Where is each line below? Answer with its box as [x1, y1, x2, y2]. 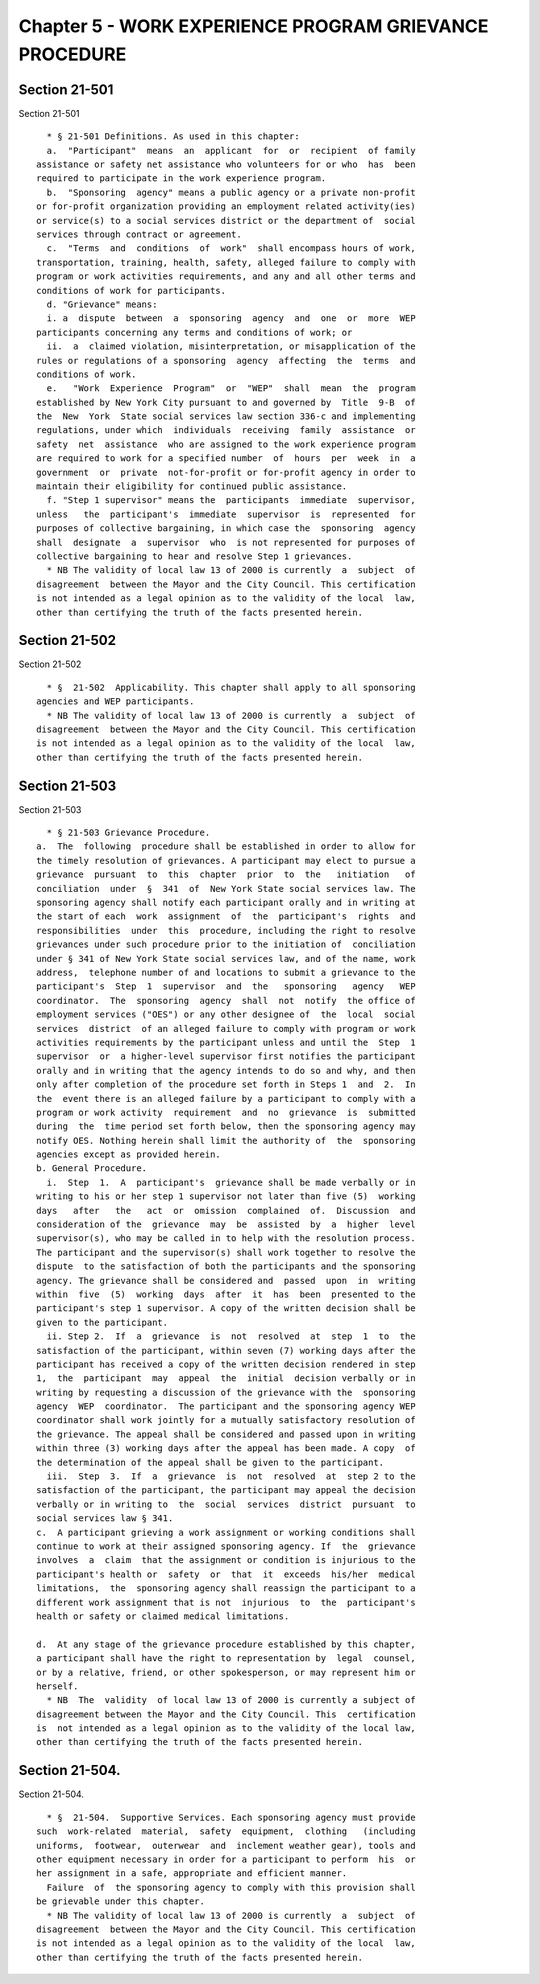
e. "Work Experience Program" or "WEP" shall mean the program [46, 383, 416, 394]
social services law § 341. [36, 1513, 174, 1524]
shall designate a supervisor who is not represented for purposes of [36, 536, 416, 548]
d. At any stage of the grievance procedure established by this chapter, [36, 1638, 416, 1650]
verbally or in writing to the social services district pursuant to [36, 1498, 416, 1510]
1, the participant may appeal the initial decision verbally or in [36, 1373, 416, 1384]
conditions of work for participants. [36, 285, 227, 296]
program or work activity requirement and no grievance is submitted [36, 1106, 416, 1118]
